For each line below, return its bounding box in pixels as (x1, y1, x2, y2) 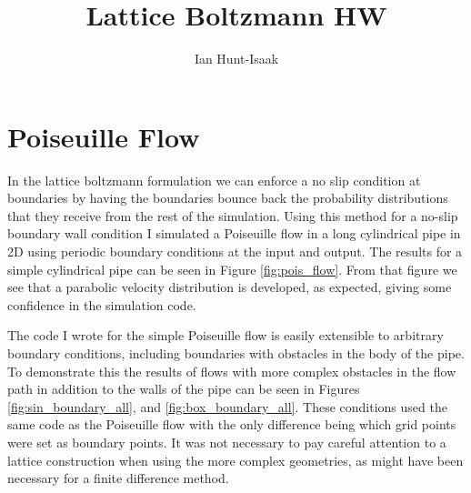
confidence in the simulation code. (7, 295, 196, 314)
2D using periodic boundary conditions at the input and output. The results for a (7, 242, 463, 261)
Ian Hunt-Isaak (194, 49, 279, 68)
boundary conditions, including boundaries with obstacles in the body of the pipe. (7, 344, 465, 362)
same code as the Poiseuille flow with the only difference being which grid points (7, 415, 456, 434)
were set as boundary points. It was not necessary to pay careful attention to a (7, 432, 446, 451)
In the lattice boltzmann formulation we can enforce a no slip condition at (7, 170, 421, 189)
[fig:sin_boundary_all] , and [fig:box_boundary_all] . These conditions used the (7, 397, 447, 416)
